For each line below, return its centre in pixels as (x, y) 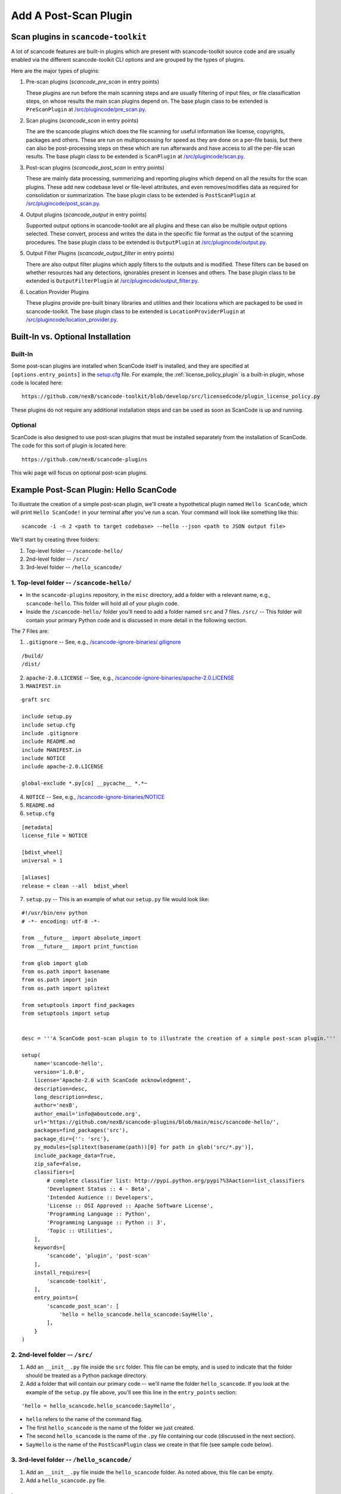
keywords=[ (50, 1247)
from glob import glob (55, 963)
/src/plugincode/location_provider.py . (72, 319)
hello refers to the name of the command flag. (84, 1419)
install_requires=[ (62, 1273)
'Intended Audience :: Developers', (100, 1197)
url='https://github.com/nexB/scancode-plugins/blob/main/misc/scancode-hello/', (156, 1122)
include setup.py (47, 717)
